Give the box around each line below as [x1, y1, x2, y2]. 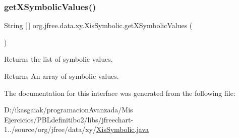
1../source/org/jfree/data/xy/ [4, 124, 96, 134]
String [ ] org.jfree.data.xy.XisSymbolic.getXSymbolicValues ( [4, 20, 193, 31]
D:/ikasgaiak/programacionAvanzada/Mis [4, 104, 133, 115]
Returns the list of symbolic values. [4, 54, 113, 64]
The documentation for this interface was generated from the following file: [4, 87, 235, 98]
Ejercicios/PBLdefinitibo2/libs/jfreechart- [4, 114, 134, 124]
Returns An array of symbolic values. [4, 71, 119, 81]
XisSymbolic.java [96, 124, 149, 134]
